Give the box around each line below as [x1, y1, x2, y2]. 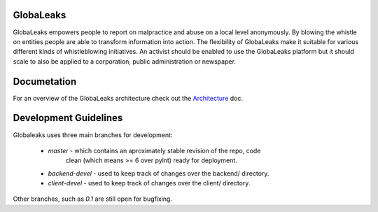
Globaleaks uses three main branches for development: [13, 130, 173, 139]
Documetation [13, 76, 77, 87]
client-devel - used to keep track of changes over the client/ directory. [48, 179, 251, 188]
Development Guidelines [13, 112, 123, 124]
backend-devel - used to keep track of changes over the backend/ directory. [48, 169, 269, 178]
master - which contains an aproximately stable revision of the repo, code [48, 146, 261, 155]
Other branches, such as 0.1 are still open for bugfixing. [13, 195, 173, 203]
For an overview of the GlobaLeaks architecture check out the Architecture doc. [13, 94, 244, 102]
